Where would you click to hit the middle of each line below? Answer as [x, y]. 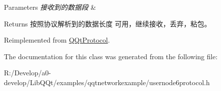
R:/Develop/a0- [28, 73]
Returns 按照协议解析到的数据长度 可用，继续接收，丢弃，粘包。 [108, 23]
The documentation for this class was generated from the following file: [111, 56]
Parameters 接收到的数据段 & [50, 7]
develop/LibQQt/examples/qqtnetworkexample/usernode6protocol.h [107, 82]
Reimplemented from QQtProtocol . [57, 40]
